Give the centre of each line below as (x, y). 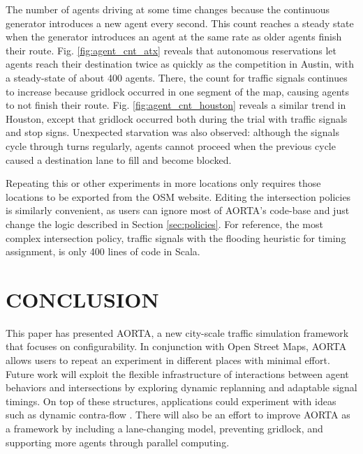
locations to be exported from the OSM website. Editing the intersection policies (178, 196)
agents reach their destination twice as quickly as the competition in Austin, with (180, 64)
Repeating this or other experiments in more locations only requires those (163, 183)
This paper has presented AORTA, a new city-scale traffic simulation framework (177, 332)
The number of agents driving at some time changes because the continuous (168, 9)
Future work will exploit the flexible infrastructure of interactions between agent (177, 373)
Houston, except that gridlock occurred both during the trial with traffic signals (177, 118)
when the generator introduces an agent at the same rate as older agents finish (174, 37)
